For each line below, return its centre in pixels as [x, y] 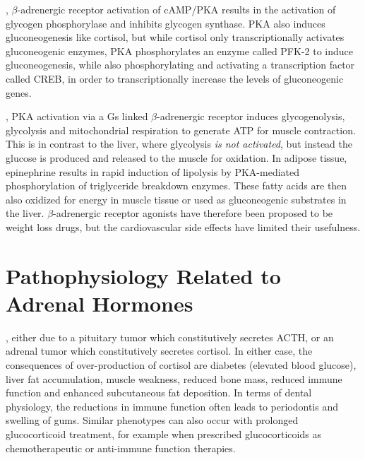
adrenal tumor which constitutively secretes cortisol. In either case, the [159, 351]
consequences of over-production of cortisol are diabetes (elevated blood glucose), [181, 365]
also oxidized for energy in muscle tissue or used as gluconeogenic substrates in [176, 199]
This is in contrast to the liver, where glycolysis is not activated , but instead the [179, 144]
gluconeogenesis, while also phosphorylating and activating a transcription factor [180, 65]
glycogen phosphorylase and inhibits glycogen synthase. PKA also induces [166, 23]
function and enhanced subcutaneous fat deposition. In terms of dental [159, 393]
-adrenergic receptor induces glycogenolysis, [251, 116]
